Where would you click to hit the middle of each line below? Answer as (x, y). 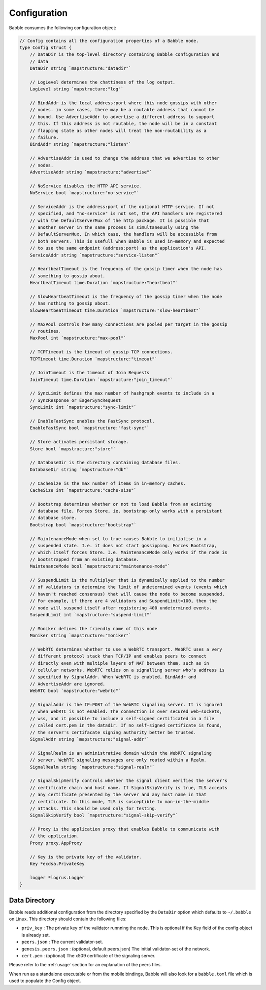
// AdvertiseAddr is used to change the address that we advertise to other (125, 158)
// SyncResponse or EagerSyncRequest (75, 400)
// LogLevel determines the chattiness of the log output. (103, 82)
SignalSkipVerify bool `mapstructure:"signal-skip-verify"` (104, 815)
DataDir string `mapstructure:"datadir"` (81, 68)
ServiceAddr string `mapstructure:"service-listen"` (95, 255)
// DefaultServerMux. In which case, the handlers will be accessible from (123, 234)
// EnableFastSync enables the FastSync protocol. (92, 421)
